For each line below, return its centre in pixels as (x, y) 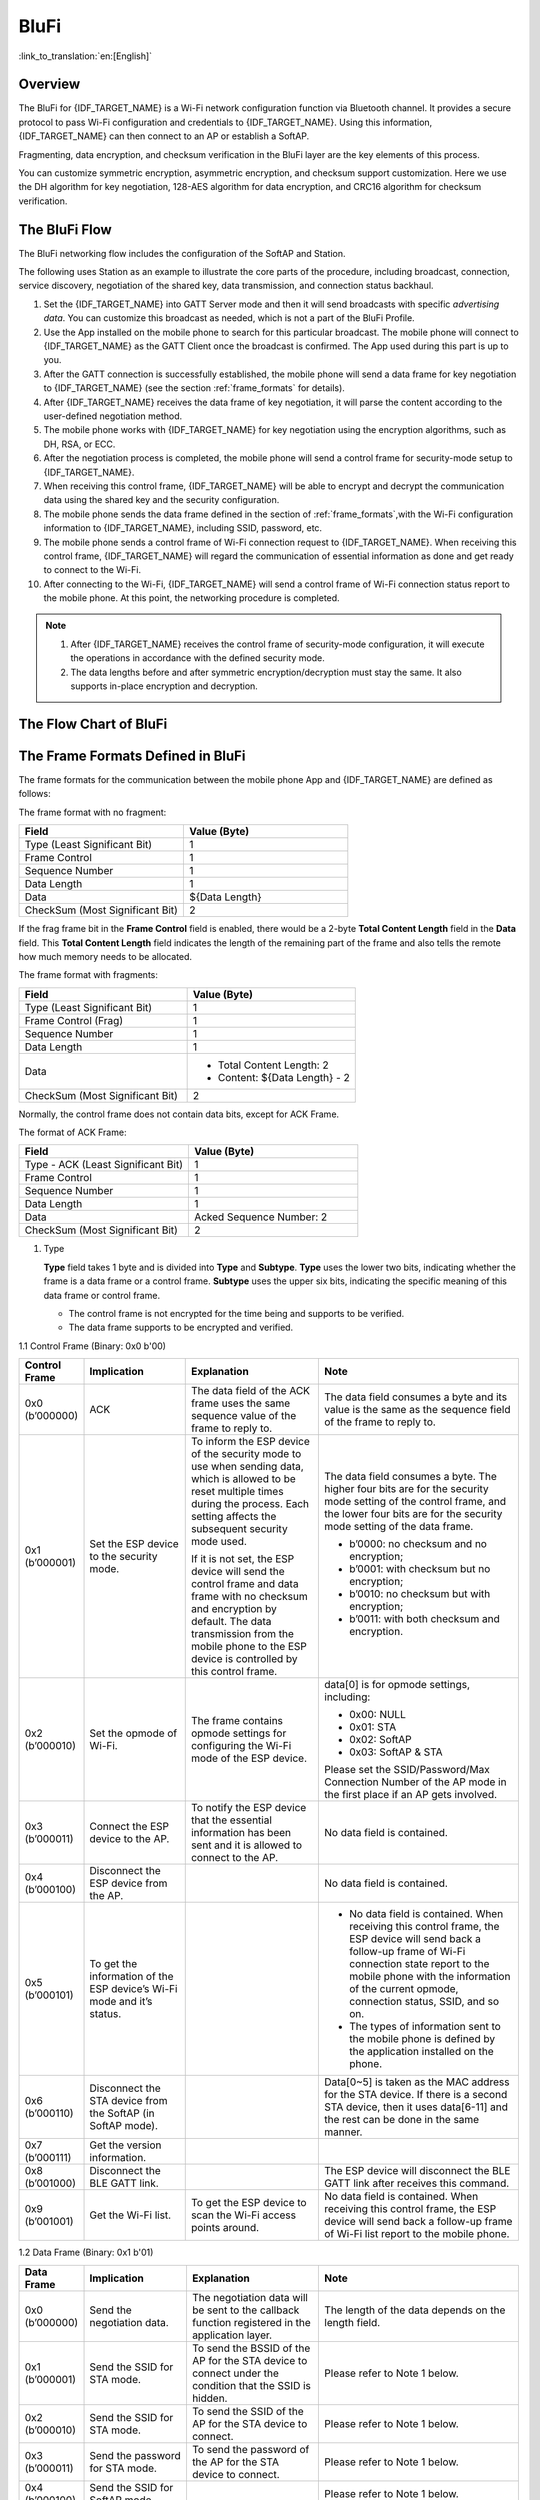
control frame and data (244, 1584)
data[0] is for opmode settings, (397, 1685)
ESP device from (128, 1883)
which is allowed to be (243, 1479)
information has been (241, 1833)
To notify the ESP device (248, 1808)
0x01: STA (373, 1727)
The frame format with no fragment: (92, 812)
